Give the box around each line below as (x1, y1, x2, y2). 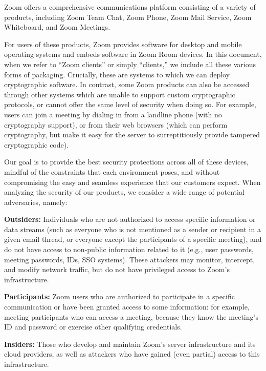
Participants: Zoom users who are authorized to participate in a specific (4, 291, 235, 302)
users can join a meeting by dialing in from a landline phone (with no (4, 109, 222, 119)
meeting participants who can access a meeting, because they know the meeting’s (4, 311, 258, 322)
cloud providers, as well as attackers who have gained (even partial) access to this (4, 348, 260, 359)
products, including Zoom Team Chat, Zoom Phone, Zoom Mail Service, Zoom (4, 11, 252, 22)
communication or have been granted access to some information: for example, (4, 301, 250, 312)
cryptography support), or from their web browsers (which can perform (4, 119, 228, 130)
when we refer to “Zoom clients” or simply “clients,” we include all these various (4, 58, 256, 69)
